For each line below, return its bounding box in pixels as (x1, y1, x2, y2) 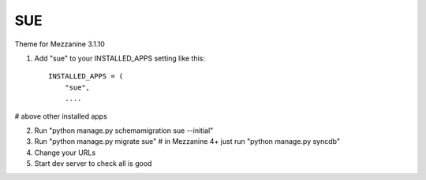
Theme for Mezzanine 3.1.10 (14, 39, 106, 49)
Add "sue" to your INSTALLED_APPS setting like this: (34, 53, 205, 63)
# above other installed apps (14, 111, 108, 121)
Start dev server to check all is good (34, 159, 152, 168)
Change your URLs (34, 148, 96, 157)
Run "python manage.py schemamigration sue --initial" (34, 126, 214, 135)
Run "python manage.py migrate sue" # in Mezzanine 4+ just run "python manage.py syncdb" (34, 137, 341, 146)
